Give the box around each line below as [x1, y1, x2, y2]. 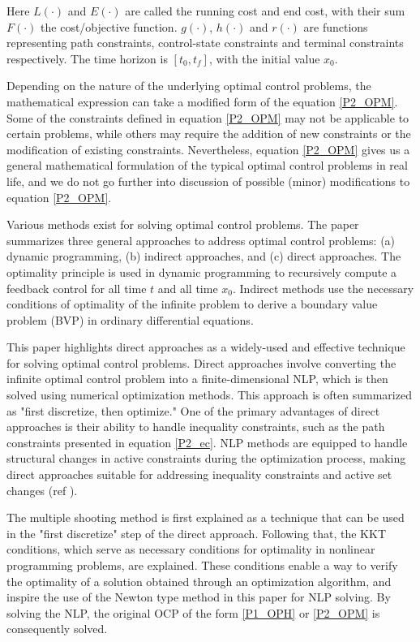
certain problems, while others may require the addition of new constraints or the [6, 125, 411, 142]
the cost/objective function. [41, 18, 178, 35]
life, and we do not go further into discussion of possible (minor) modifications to [6, 172, 410, 189]
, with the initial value [208, 50, 320, 67]
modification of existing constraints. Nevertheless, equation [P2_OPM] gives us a [6, 140, 410, 157]
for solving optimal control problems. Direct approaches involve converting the [6, 354, 396, 371]
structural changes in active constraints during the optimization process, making [6, 450, 406, 467]
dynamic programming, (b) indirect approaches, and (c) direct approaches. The [6, 248, 401, 265]
